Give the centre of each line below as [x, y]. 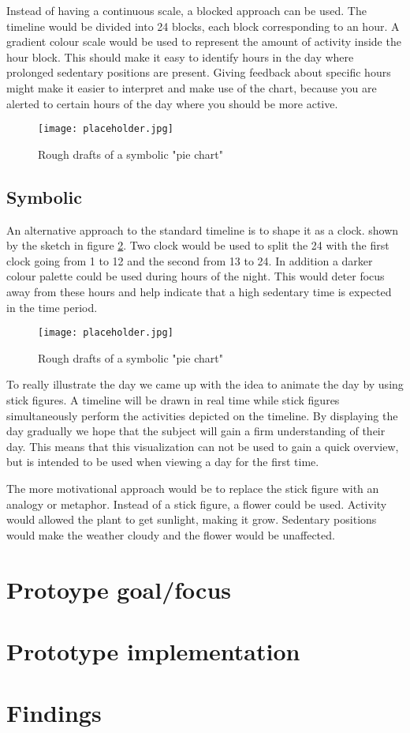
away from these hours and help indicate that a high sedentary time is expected [199, 291]
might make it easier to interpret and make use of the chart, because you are [192, 87]
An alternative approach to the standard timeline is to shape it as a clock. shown [203, 229]
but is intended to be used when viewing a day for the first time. [163, 462]
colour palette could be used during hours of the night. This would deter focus [196, 276]
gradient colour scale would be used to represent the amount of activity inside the [204, 41]
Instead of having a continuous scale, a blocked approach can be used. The [186, 10]
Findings [54, 713]
